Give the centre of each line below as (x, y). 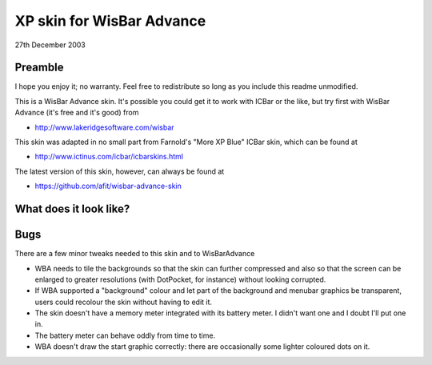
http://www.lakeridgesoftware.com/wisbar (105, 127)
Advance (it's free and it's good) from (77, 113)
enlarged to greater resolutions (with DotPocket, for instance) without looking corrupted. (180, 279)
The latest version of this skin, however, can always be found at (120, 171)
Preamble (39, 68)
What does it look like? (72, 209)
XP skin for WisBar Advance (110, 21)
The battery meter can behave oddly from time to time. (125, 335)
